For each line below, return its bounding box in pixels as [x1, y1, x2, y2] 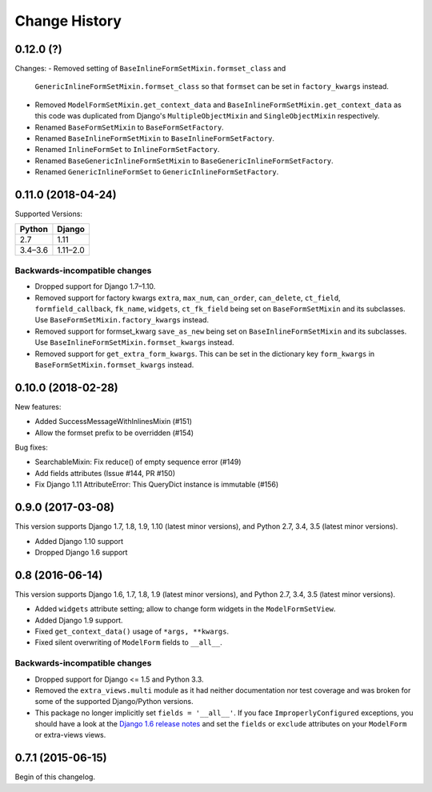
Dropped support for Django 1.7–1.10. [34, 282, 156, 291]
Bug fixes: [14, 442, 48, 452]
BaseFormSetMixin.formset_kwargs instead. [34, 360, 194, 370]
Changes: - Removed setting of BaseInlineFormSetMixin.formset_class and [14, 64, 286, 74]
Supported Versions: [14, 209, 83, 219]
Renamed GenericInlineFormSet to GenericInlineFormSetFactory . [34, 167, 279, 177]
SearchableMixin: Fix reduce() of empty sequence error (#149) [34, 457, 242, 467]
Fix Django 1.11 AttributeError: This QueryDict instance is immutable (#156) [34, 480, 279, 490]
